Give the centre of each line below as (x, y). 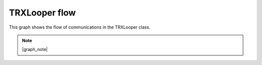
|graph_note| (35, 49)
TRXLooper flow (42, 13)
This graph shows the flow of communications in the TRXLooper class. (80, 27)
